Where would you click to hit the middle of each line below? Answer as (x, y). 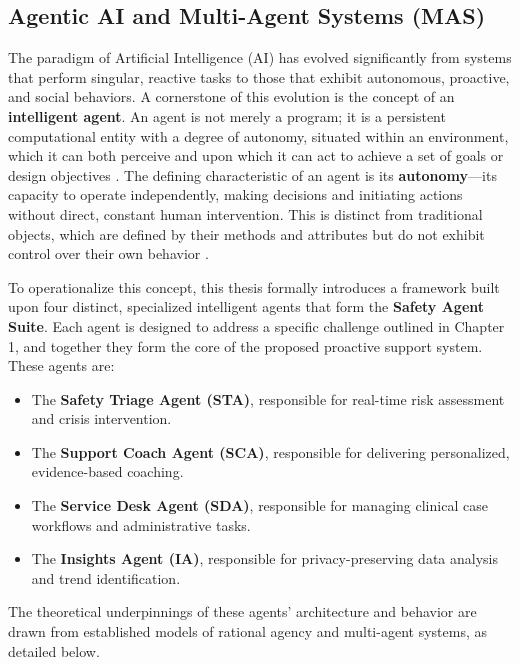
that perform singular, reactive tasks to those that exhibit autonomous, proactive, (259, 76)
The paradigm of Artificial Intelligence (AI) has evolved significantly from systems (260, 57)
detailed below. (54, 650)
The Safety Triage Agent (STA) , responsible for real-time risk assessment (268, 398)
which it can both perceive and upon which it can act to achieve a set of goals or (256, 155)
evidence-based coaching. (107, 471)
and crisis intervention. (101, 418)
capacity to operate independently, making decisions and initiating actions (235, 194)
